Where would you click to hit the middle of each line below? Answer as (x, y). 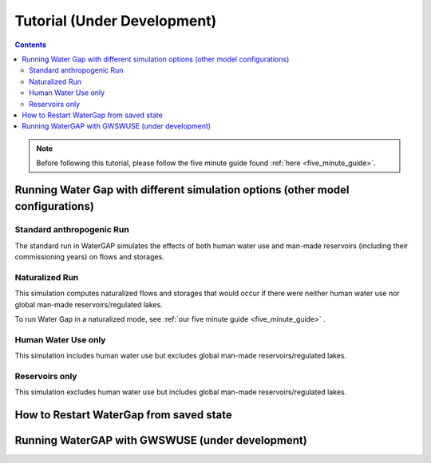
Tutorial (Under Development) (116, 21)
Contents (31, 45)
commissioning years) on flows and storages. (90, 257)
